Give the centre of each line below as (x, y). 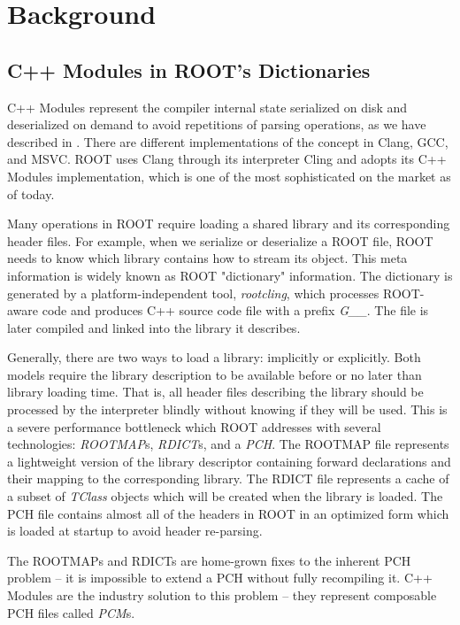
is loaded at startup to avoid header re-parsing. (135, 531)
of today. (31, 193)
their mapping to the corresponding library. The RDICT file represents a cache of (228, 478)
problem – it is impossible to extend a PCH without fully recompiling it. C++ (220, 578)
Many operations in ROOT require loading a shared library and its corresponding (229, 224)
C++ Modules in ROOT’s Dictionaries (189, 69)
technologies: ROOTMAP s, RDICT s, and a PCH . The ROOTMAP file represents (228, 444)
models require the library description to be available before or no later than (215, 374)
